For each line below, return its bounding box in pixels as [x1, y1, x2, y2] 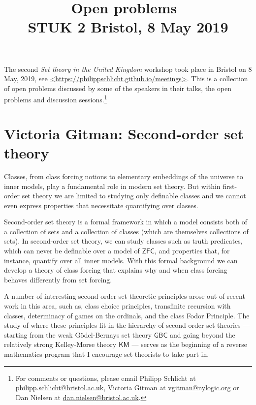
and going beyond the [170, 329, 235, 340]
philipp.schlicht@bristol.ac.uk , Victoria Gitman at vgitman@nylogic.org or [15, 382, 239, 393]
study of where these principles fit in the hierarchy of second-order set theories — [4, 320, 250, 330]
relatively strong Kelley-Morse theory [4, 339, 117, 349]
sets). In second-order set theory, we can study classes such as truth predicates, [4, 236, 243, 246]
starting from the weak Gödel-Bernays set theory [4, 329, 152, 340]
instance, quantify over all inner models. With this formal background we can [4, 255, 238, 265]
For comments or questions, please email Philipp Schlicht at [15, 373, 196, 383]
